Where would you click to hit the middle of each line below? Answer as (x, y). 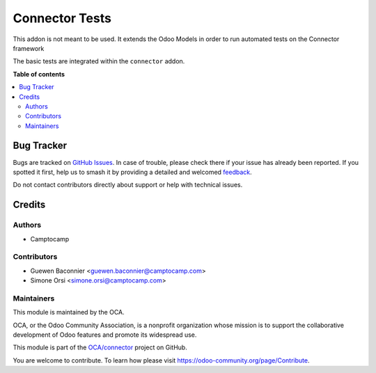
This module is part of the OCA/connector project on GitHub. (100, 347)
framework (29, 48)
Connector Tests (62, 18)
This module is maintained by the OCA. (69, 312)
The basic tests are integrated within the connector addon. (99, 61)
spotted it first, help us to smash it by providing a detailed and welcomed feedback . (132, 172)
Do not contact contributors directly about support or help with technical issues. (128, 185)
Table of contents (39, 74)
